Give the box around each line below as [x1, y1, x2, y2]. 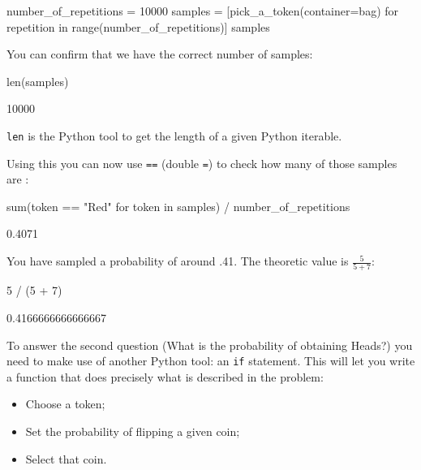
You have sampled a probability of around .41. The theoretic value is [6, 252, 349, 269]
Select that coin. [25, 450, 107, 467]
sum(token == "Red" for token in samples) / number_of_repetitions [6, 197, 350, 214]
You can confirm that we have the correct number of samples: [6, 45, 313, 63]
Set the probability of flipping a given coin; [25, 423, 240, 439]
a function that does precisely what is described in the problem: [6, 368, 324, 385]
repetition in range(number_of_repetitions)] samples [6, 18, 270, 35]
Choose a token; [25, 395, 105, 412]
